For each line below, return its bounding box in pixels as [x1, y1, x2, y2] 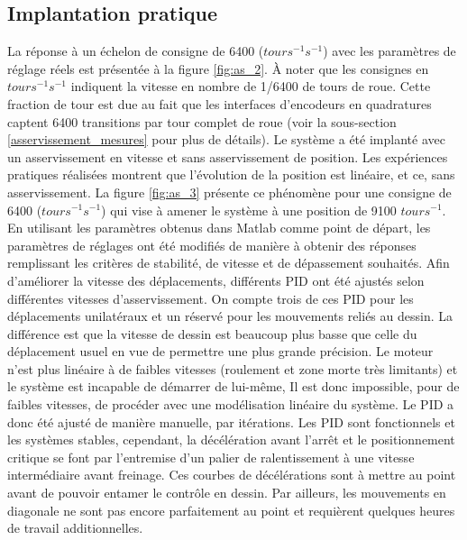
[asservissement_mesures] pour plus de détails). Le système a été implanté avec [7, 130, 445, 149]
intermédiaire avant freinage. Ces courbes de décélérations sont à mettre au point [7, 465, 456, 484]
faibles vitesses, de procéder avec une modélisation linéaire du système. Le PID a [7, 395, 454, 414]
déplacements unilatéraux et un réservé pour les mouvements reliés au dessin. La [7, 307, 453, 325]
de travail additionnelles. [7, 518, 143, 537]
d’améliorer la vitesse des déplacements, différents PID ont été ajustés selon [7, 270, 425, 289]
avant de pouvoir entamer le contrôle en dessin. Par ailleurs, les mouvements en [7, 483, 446, 502]
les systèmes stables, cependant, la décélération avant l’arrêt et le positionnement [7, 430, 455, 449]
